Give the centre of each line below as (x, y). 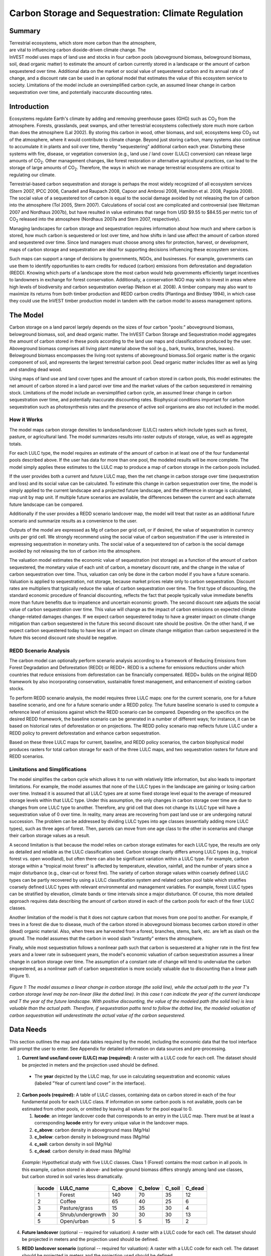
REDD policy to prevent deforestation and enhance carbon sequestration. (85, 733)
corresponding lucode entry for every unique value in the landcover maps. (111, 1123)
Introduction (29, 106)
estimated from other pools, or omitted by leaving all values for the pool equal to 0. (107, 1109)
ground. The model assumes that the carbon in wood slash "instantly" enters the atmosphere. (106, 938)
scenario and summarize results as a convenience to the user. (73, 520)
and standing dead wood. (36, 369)
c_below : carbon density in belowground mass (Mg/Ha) (92, 1137)
